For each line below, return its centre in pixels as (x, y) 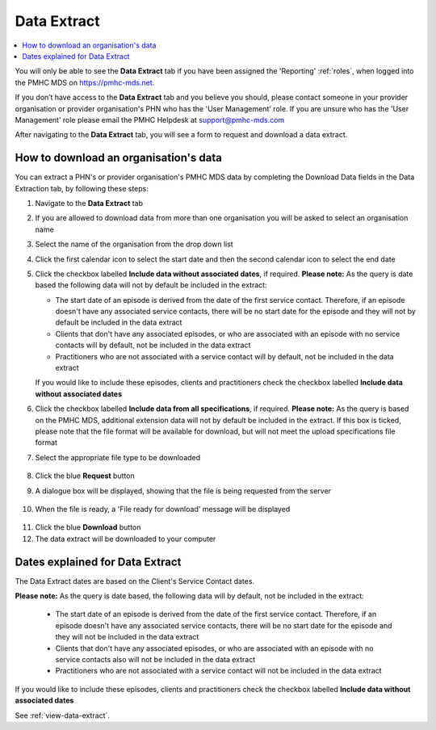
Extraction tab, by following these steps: (82, 188)
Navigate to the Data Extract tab (89, 203)
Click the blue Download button (88, 527)
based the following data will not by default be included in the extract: (151, 285)
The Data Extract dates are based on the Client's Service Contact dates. (134, 581)
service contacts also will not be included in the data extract (155, 659)
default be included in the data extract (119, 322)
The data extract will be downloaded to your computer (126, 539)
